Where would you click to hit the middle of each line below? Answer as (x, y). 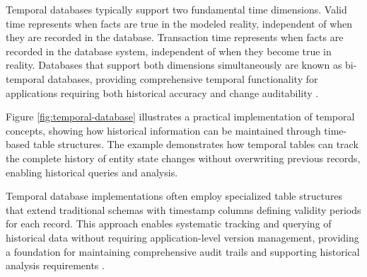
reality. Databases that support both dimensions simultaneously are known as (174, 65)
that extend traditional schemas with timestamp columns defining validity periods (183, 209)
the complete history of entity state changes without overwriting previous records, (183, 158)
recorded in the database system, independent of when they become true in (169, 51)
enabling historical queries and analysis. (92, 172)
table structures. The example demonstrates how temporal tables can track (196, 144)
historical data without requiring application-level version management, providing (182, 237)
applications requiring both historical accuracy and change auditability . (162, 92)
